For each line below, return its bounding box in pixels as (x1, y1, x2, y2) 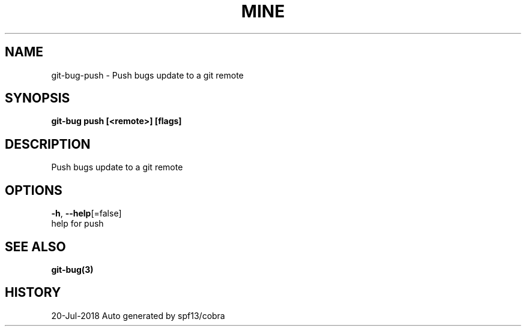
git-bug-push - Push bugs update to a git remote (51, 70, 244, 80)
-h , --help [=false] (51, 208, 122, 219)
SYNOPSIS (5, 91, 70, 106)
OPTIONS (5, 182, 62, 198)
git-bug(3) (51, 264, 94, 275)
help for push (51, 218, 104, 229)
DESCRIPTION (5, 136, 91, 152)
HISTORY (5, 285, 61, 300)
